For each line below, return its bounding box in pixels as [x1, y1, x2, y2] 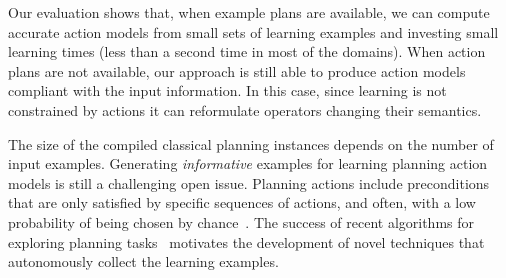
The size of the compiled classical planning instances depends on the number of [8, 133, 494, 154]
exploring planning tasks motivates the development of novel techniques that [8, 231, 485, 252]
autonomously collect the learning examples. [8, 251, 279, 272]
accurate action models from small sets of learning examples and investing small [8, 21, 499, 42]
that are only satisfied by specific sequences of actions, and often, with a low [8, 192, 476, 213]
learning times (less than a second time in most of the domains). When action [8, 41, 486, 62]
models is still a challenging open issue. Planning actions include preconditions [8, 172, 490, 193]
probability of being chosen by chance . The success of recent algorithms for [8, 211, 475, 232]
